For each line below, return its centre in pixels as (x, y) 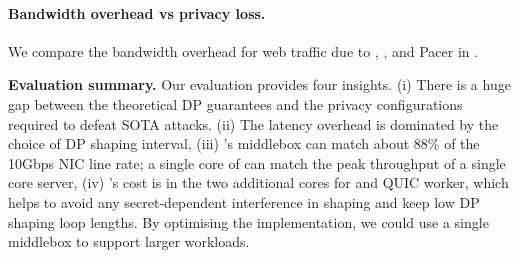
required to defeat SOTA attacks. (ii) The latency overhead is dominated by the (253, 123)
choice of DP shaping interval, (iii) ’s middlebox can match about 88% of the (244, 143)
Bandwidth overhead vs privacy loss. (137, 12)
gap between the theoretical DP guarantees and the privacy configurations (235, 103)
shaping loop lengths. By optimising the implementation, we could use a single (248, 221)
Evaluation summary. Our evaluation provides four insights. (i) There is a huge (259, 84)
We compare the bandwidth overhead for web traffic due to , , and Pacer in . (243, 50)
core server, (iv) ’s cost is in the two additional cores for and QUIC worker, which (258, 182)
